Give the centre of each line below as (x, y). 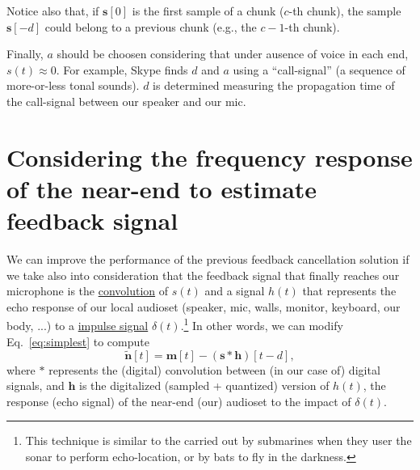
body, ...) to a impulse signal (78, 326)
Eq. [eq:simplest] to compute (78, 341)
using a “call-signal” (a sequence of (319, 69)
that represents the (349, 291)
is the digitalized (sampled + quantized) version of (204, 385)
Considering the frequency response (210, 157)
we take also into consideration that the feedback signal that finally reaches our (203, 275)
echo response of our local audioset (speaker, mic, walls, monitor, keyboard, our (204, 306)
